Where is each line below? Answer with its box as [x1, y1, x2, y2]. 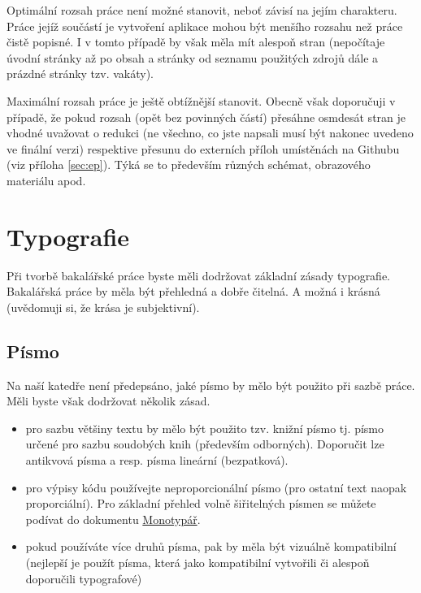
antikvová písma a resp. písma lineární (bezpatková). [25, 452, 289, 469]
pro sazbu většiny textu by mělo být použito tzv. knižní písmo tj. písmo [25, 419, 384, 436]
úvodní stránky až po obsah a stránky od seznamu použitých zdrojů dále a [7, 49, 379, 66]
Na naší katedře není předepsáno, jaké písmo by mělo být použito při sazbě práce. [7, 376, 415, 393]
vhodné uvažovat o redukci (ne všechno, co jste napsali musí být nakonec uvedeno [7, 124, 414, 141]
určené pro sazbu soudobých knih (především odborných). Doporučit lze [25, 435, 384, 452]
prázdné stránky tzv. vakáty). [7, 65, 154, 82]
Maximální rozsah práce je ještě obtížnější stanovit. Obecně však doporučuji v [7, 92, 396, 109]
